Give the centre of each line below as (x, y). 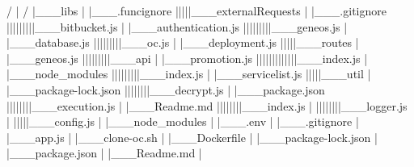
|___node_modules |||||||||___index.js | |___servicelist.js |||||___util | (189, 74)
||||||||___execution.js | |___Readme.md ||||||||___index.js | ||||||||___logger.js (207, 105)
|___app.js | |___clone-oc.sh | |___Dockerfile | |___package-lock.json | (192, 137)
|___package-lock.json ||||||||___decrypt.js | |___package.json (166, 89)
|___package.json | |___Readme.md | (104, 153)
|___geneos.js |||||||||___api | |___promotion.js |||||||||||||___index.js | (187, 58)
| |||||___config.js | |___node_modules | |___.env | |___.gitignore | (183, 121)
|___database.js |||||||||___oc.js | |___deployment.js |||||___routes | (183, 42)
